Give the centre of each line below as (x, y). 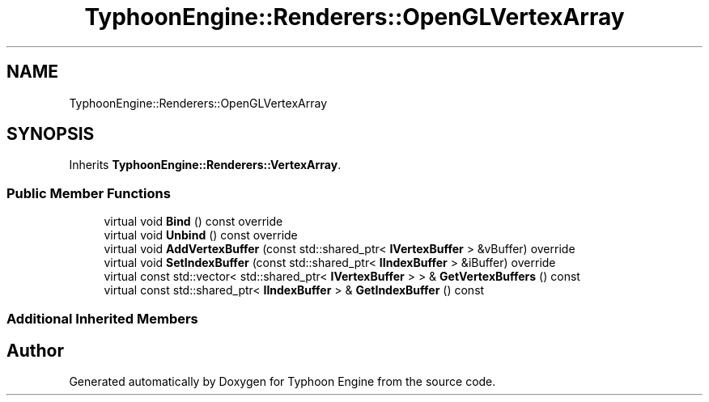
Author (35, 350)
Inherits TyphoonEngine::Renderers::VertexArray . (205, 165)
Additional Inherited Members (102, 318)
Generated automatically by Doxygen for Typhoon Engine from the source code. (282, 382)
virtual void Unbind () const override (201, 235)
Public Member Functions (89, 193)
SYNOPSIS (51, 134)
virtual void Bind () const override (193, 222)
